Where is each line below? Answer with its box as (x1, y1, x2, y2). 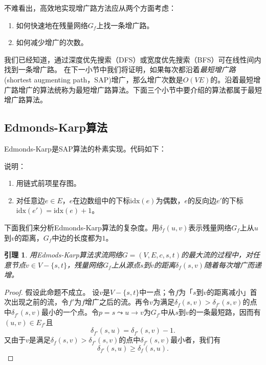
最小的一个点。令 (41, 307, 99, 317)
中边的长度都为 (52, 232, 102, 243)
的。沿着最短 (210, 74, 254, 84)
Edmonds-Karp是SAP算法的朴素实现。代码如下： (4, 143, 166, 154)
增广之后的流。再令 (85, 296, 150, 307)
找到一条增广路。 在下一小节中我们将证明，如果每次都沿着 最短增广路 (4, 64, 236, 75)
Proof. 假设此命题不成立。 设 (4, 286, 100, 297)
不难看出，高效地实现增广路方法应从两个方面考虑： (4, 3, 176, 13)
